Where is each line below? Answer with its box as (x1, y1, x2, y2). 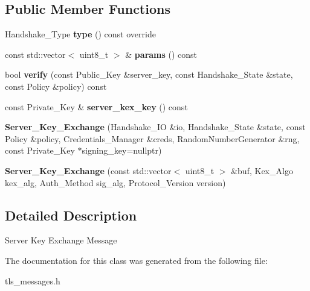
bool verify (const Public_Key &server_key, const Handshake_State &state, (5, 68, 293, 81)
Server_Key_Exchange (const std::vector (5, 164, 172, 177)
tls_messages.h (5, 274, 60, 287)
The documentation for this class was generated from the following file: (5, 254, 268, 266)
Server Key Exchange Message (5, 234, 117, 246)
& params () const (125, 48, 198, 60)
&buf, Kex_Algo (231, 164, 293, 177)
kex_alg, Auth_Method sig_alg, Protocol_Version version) (5, 176, 226, 189)
